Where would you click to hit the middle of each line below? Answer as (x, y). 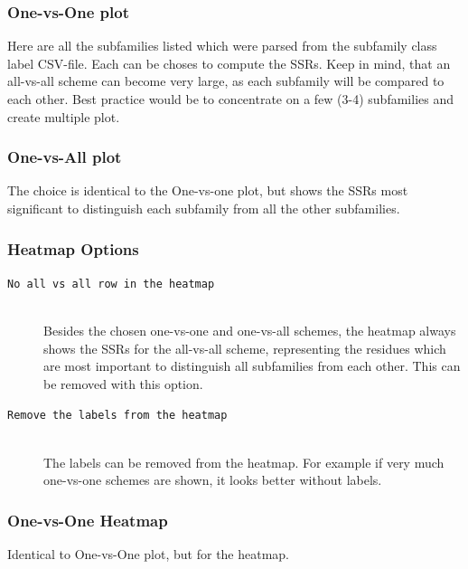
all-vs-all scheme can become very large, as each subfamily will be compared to (226, 81)
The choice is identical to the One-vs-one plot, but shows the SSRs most (208, 190)
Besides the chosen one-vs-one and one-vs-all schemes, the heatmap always (250, 331)
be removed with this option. (123, 383)
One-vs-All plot (65, 157)
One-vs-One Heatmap (88, 520)
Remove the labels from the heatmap (117, 416)
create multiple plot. (64, 116)
